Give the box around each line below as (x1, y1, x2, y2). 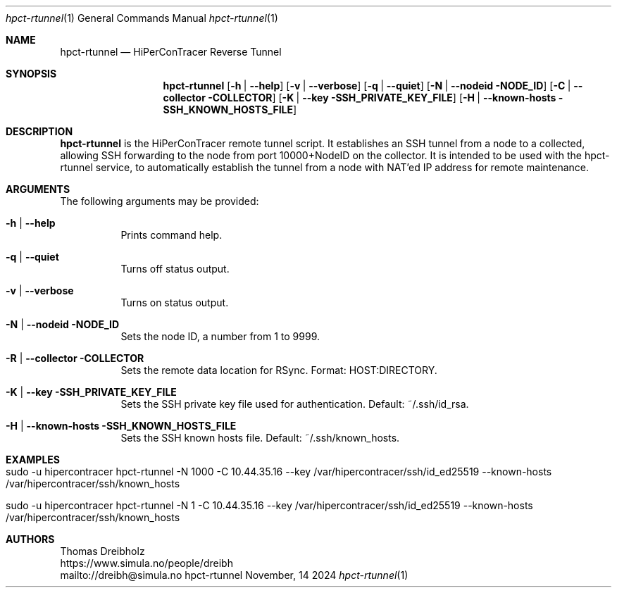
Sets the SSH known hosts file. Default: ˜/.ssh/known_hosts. (120, 432, 400, 444)
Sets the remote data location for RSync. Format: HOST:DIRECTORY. (120, 364, 437, 376)
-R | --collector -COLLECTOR (6, 352, 144, 364)
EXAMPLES (6, 454, 60, 466)
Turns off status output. (120, 263, 230, 275)
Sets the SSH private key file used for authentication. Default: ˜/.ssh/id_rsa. (120, 398, 469, 410)
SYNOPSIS (6, 68, 57, 80)
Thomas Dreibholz (60, 545, 145, 557)
